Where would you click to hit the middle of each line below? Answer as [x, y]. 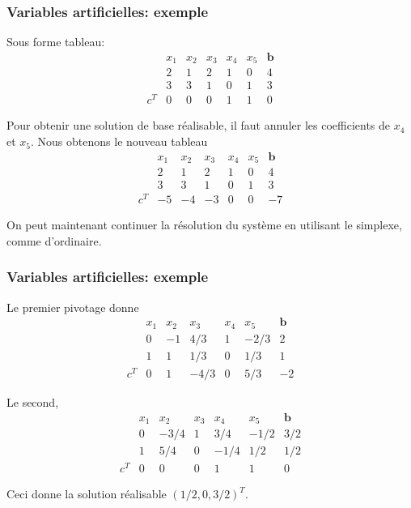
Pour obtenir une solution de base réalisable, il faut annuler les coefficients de [199, 125]
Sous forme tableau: [56, 42]
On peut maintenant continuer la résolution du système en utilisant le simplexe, [204, 225]
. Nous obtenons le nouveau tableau [119, 141]
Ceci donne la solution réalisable [87, 494]
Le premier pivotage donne [73, 307]
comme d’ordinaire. [54, 240]
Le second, [33, 401]
